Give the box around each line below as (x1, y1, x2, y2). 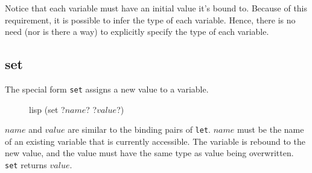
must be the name (237, 123, 304, 136)
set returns (5, 159, 47, 171)
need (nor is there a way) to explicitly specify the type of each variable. (5, 25, 269, 38)
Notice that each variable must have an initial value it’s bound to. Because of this (5, 2, 308, 14)
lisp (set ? (29, 103, 65, 115)
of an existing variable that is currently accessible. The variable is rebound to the (5, 135, 305, 147)
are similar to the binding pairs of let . (68, 123, 211, 136)
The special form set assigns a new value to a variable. (5, 82, 209, 95)
